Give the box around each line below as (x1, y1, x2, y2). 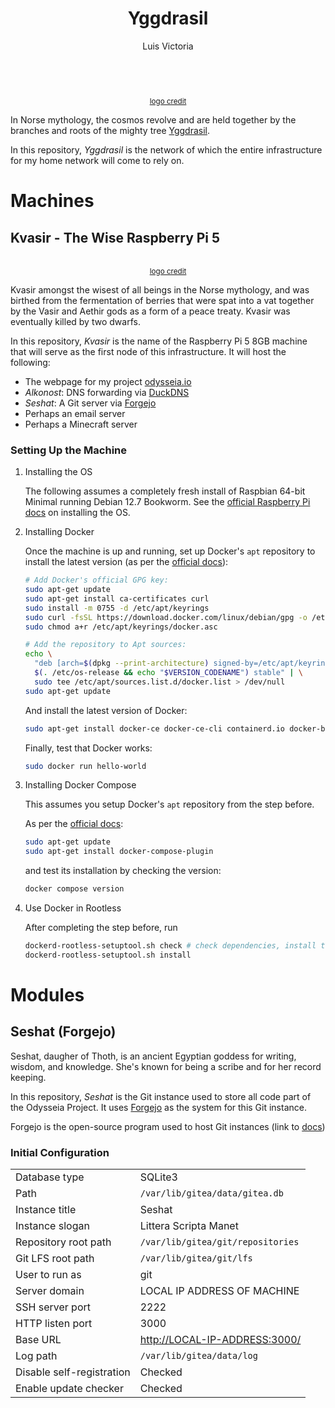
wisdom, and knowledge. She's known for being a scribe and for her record (10, 1060, 322, 1072)
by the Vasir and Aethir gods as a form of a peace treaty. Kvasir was (10, 305, 291, 317)
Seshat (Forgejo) (10, 1023, 117, 1041)
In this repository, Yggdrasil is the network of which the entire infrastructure (10, 143, 323, 156)
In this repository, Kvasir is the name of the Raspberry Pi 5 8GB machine (10, 335, 308, 347)
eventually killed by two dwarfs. (10, 315, 141, 327)
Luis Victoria (142, 40, 194, 52)
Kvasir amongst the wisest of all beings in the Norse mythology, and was (10, 283, 310, 296)
